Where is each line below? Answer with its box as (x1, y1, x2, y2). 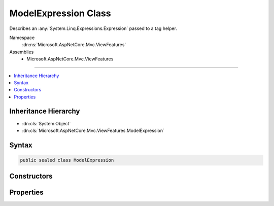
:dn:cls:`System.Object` (22, 120, 71, 126)
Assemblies (9, 49, 34, 55)
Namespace (9, 35, 35, 41)
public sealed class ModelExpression (20, 157, 114, 163)
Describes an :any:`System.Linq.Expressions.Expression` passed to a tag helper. (9, 25, 178, 31)
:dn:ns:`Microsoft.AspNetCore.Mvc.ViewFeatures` (22, 42, 126, 48)
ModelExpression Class (9, 8, 111, 19)
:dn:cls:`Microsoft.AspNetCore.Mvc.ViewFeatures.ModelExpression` (22, 127, 165, 133)
